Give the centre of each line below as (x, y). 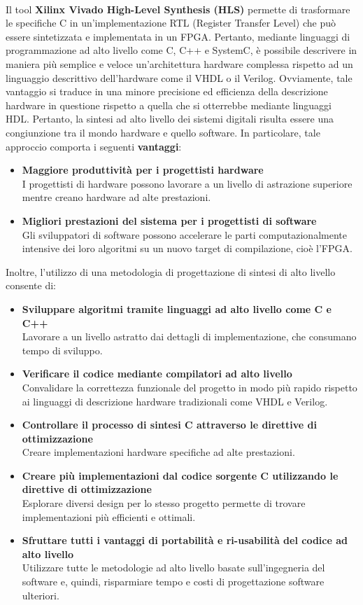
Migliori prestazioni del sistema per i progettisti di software (169, 220)
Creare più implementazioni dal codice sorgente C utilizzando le (180, 475)
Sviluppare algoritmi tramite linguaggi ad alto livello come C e (177, 308)
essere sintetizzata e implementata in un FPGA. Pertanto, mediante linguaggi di (178, 36)
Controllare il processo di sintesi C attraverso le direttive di (169, 425)
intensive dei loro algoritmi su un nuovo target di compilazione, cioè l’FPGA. (187, 248)
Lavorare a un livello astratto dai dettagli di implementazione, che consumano (189, 336)
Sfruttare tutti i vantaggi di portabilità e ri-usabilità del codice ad (185, 540)
